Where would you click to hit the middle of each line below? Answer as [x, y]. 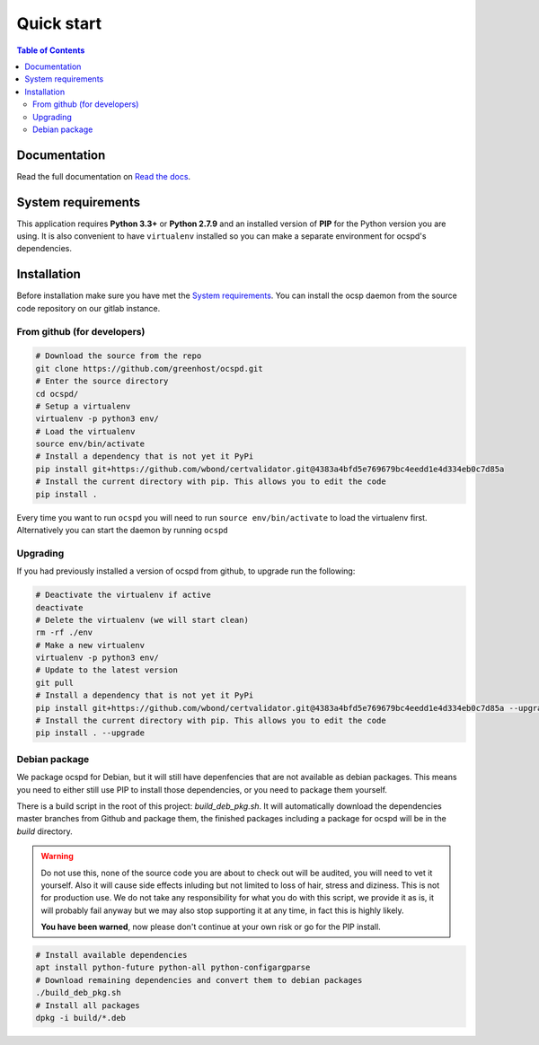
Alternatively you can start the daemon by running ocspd [122, 530]
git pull [55, 683]
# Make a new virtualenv [90, 645]
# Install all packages [88, 1005]
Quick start [59, 23]
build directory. [44, 831]
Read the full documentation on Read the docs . [104, 176]
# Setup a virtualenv [83, 406]
